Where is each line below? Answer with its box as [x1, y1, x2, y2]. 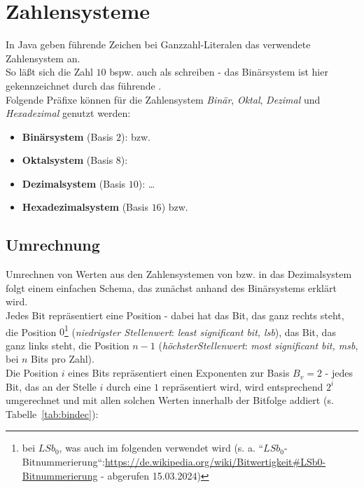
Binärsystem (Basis [22, 129, 113, 144]
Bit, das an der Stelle [6, 379, 97, 393]
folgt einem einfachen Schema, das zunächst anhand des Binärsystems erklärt [6, 280, 337, 295]
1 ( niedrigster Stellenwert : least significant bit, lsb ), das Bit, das [64, 322, 336, 339]
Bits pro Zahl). [31, 351, 94, 366]
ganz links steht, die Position [6, 337, 129, 352]
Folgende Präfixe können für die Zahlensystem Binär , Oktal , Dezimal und [6, 92, 321, 106]
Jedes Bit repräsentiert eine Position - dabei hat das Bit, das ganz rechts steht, [6, 308, 344, 323]
